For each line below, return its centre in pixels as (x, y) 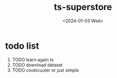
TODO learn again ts (33, 59)
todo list (22, 46)
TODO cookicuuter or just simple (45, 70)
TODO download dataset (37, 65)
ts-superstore (83, 7)
